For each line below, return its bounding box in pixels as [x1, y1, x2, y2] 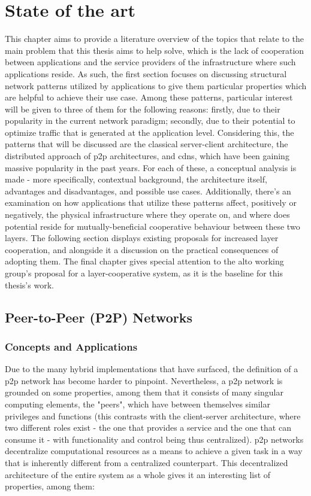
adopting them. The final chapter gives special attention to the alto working [5, 255, 284, 267]
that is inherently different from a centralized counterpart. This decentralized [5, 456, 288, 468]
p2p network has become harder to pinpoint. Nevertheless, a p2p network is [5, 374, 283, 387]
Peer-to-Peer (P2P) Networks [5, 308, 193, 326]
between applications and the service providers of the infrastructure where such [5, 56, 296, 68]
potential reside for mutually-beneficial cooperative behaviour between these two [5, 220, 300, 232]
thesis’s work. [5, 278, 54, 291]
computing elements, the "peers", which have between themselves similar [5, 397, 270, 410]
